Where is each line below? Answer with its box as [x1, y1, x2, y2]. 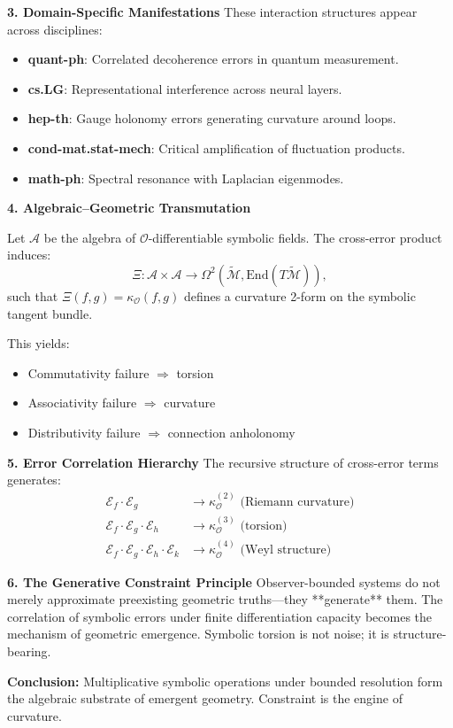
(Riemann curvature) [240, 495, 355, 508]
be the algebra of [43, 228, 136, 246]
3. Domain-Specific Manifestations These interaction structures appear [7, 3, 418, 20]
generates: [7, 470, 61, 489]
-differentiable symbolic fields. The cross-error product [148, 228, 442, 246]
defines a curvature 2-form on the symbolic [183, 286, 416, 305]
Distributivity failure [27, 422, 141, 441]
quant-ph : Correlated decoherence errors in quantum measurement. [27, 50, 399, 68]
